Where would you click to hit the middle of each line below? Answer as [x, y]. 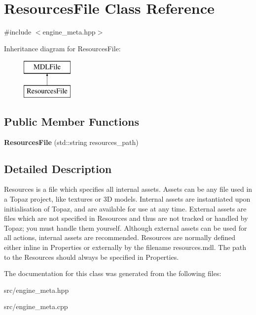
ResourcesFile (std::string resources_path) [71, 142]
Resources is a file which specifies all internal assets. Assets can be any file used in [128, 189]
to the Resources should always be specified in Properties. [91, 257]
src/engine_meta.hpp [37, 290]
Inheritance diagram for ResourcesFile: [62, 48]
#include [18, 32]
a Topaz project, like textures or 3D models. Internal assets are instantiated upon [127, 199]
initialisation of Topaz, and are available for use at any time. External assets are [125, 208]
